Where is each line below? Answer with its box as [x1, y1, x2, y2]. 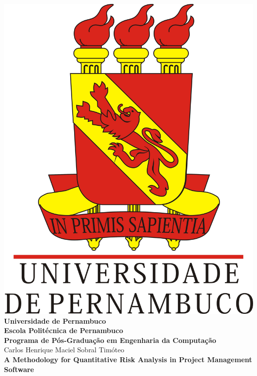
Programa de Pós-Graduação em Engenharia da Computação [4, 335, 216, 345]
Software [4, 364, 34, 374]
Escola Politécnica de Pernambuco [4, 325, 123, 336]
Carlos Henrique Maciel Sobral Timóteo [4, 344, 125, 355]
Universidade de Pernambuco [4, 315, 106, 326]
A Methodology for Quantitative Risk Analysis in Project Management [4, 354, 253, 364]
